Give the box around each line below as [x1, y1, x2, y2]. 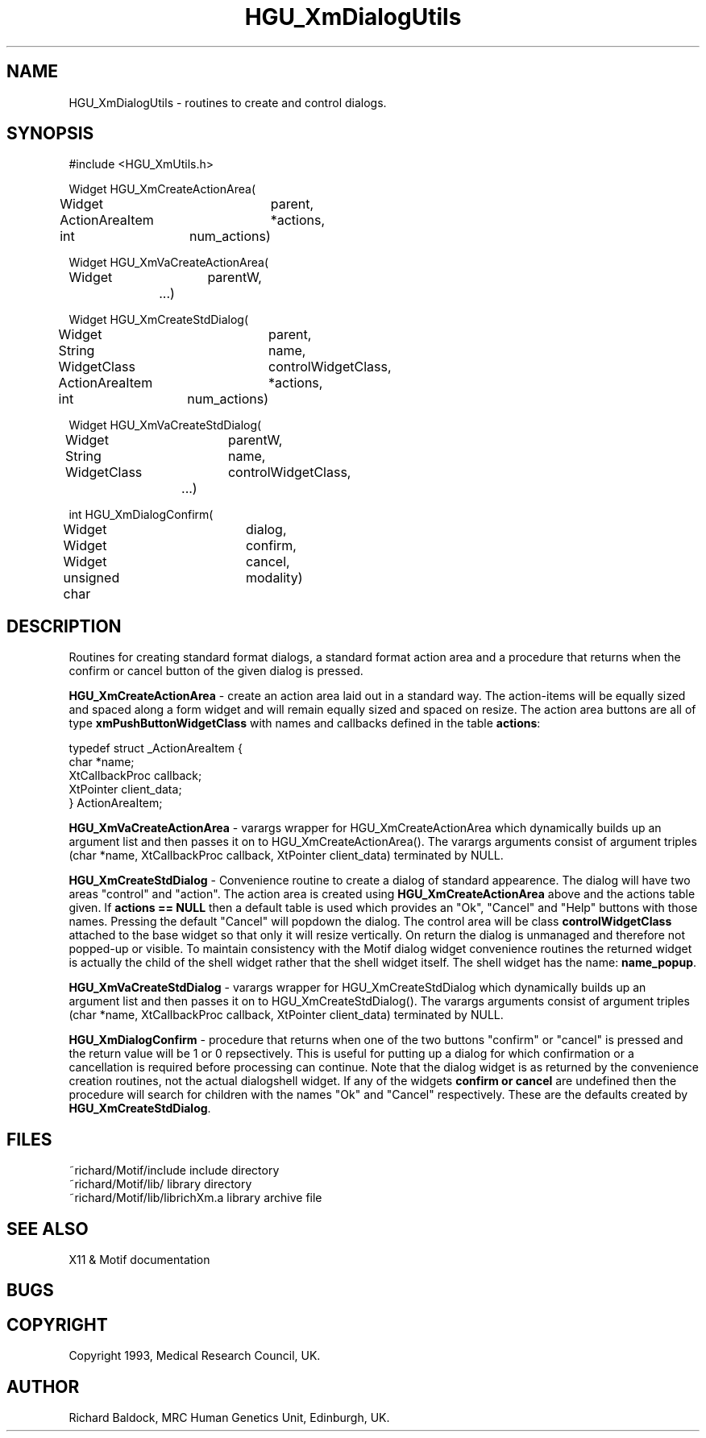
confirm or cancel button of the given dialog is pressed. [69, 664, 363, 678]
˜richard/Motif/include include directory [69, 1163, 280, 1178]
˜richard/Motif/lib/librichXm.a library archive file [69, 1191, 322, 1205]
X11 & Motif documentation [69, 1252, 210, 1266]
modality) [245, 570, 303, 586]
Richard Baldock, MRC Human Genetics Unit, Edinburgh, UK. [69, 1411, 390, 1425]
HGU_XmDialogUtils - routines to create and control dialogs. [69, 95, 387, 110]
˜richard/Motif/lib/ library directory [69, 1177, 252, 1191]
